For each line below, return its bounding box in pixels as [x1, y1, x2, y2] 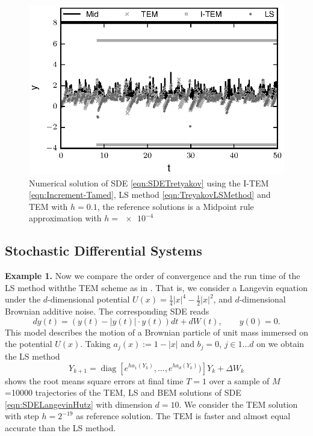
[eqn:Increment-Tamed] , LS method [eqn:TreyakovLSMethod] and [29, 188, 271, 201]
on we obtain [256, 337, 305, 350]
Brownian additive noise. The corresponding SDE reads [5, 305, 209, 318]
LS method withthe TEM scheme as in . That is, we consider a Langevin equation [5, 281, 308, 293]
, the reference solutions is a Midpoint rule [97, 200, 254, 212]
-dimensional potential [48, 293, 130, 306]
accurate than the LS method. [5, 421, 116, 434]
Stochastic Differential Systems [5, 241, 202, 260]
